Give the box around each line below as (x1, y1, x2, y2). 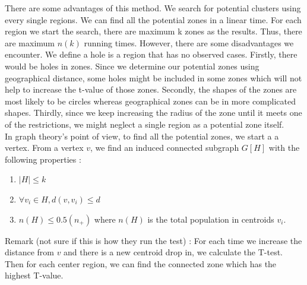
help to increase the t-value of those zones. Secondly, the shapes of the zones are (5, 83, 297, 96)
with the (268, 141, 300, 154)
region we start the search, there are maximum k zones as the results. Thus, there (5, 25, 302, 37)
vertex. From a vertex (5, 141, 84, 154)
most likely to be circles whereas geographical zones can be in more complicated (5, 94, 296, 107)
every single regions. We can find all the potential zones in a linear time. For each (5, 13, 302, 26)
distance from (5, 246, 54, 258)
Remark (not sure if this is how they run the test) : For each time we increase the (5, 234, 302, 246)
